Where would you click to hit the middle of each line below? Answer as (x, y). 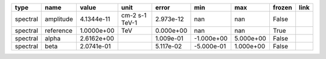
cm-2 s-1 (134, 15)
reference (59, 31)
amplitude (59, 19)
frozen (282, 7)
